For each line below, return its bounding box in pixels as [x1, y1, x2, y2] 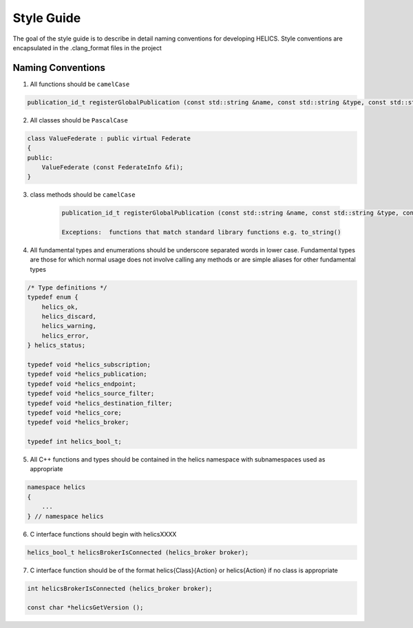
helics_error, [41, 332, 89, 340]
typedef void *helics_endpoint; [27, 380, 137, 388]
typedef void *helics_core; [27, 409, 122, 416]
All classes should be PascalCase [30, 116, 129, 124]
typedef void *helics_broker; [27, 418, 129, 426]
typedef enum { [27, 293, 78, 301]
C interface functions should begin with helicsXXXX [30, 530, 177, 538]
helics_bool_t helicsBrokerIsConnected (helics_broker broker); [27, 548, 249, 556]
